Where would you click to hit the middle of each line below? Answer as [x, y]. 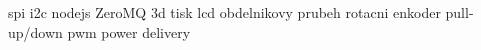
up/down [35, 31]
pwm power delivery [129, 31]
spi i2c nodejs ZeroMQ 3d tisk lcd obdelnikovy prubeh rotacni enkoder [224, 12]
